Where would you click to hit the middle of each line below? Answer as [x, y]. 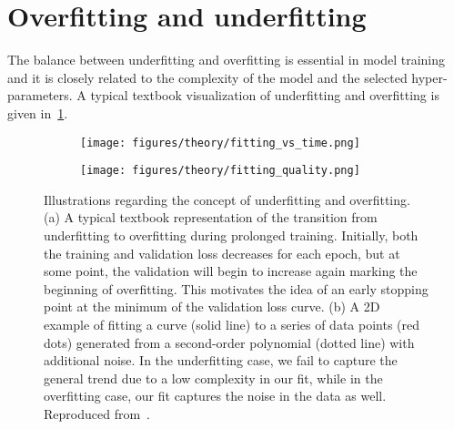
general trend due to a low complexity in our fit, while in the [213, 378]
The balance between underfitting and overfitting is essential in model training [227, 60]
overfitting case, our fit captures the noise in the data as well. [215, 396]
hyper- [429, 77]
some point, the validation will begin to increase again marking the [231, 271]
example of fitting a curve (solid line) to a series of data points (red [232, 324]
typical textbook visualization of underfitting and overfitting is [265, 95]
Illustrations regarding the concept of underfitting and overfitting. [227, 199]
